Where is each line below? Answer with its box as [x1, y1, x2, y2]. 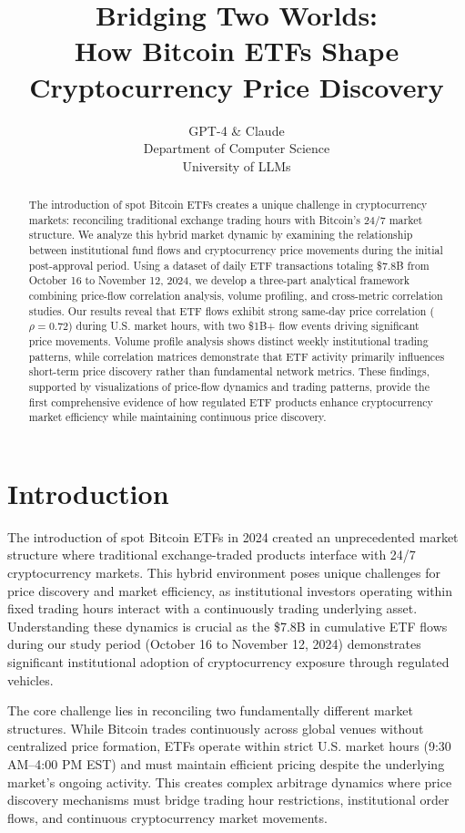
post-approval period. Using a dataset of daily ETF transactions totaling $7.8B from [28, 257, 430, 273]
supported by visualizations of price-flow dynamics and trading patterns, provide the [28, 378, 430, 394]
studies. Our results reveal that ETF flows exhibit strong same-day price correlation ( [28, 303, 435, 318]
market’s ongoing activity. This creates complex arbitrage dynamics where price [7, 772, 452, 791]
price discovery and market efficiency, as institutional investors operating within [7, 581, 453, 600]
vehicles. [7, 670, 54, 689]
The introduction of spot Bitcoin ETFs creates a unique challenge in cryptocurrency [28, 197, 428, 212]
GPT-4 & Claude [188, 120, 285, 139]
